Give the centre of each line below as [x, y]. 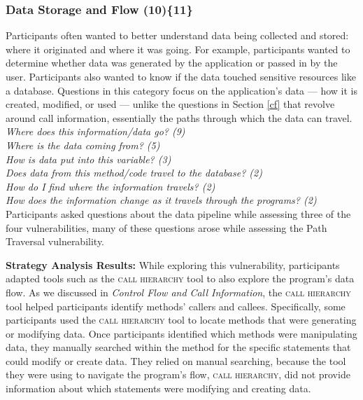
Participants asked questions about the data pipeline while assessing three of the [178, 213]
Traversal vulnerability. [55, 241]
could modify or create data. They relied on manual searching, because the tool [176, 360]
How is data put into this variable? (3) [88, 159]
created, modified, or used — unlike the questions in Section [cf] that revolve [170, 104]
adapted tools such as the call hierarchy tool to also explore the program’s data [180, 278]
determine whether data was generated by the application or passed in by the [172, 63]
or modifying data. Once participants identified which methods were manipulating [181, 333]
